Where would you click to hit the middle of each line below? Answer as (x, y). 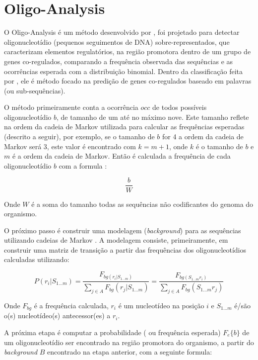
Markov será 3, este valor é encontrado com (70, 146)
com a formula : (83, 165)
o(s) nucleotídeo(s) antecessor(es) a (57, 315)
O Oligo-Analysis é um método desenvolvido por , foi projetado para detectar (122, 32)
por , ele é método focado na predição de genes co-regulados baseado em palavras (128, 81)
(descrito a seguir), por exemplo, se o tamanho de (79, 136)
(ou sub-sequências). (35, 90)
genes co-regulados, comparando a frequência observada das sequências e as (119, 61)
